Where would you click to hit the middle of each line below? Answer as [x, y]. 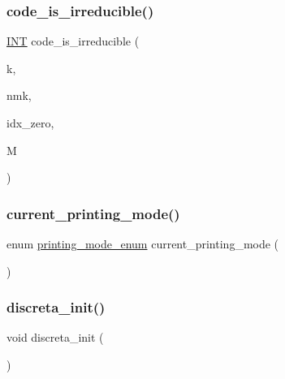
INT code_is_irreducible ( [73, 41]
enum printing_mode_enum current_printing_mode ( [143, 243]
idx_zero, [30, 123]
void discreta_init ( [55, 337]
